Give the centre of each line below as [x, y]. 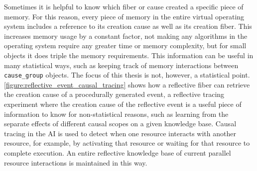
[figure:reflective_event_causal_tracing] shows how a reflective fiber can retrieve [127, 84]
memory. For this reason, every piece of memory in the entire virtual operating [124, 16]
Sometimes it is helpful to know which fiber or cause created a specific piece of [124, 6]
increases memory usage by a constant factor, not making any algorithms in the [126, 36]
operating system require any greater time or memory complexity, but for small [125, 45]
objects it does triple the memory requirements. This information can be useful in [129, 55]
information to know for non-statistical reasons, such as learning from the [116, 114]
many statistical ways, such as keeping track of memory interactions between [121, 65]
